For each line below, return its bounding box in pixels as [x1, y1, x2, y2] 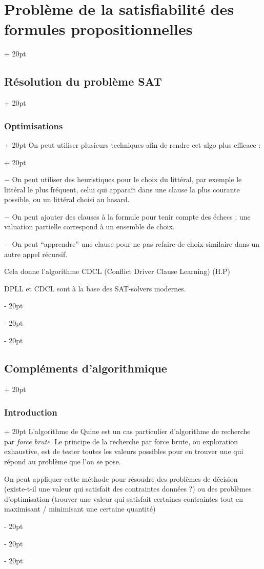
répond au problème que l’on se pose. [4, 456, 121, 467]
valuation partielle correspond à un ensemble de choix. [4, 221, 175, 232]
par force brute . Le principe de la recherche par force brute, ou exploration [4, 436, 238, 446]
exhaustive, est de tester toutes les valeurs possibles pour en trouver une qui [4, 446, 243, 457]
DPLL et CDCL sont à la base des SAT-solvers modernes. [4, 283, 186, 293]
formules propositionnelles [4, 18, 193, 40]
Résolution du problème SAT [4, 73, 162, 89]
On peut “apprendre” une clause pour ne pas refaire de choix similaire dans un [12, 239, 259, 249]
